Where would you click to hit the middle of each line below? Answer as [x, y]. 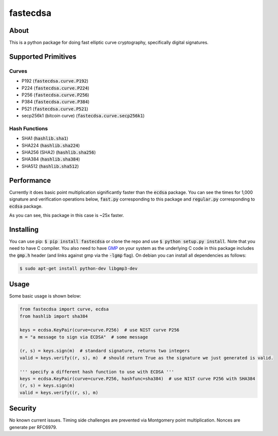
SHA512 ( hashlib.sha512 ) [50, 166]
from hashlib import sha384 [54, 316]
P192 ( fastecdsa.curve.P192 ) [55, 81]
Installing [24, 229]
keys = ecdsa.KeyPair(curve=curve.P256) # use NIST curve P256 [100, 330]
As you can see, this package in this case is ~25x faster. [67, 215]
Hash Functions [29, 128]
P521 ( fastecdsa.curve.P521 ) [55, 109]
